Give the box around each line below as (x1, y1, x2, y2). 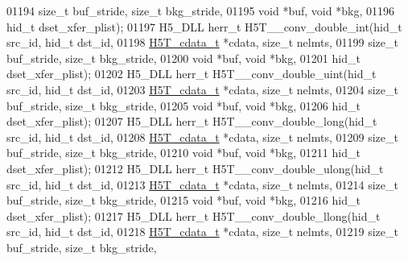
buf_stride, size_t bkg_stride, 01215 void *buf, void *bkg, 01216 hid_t (6, 192, 361, 209)
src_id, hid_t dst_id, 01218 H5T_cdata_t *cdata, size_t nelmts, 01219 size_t (6, 223, 398, 240)
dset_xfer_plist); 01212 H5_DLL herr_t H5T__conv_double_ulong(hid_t (6, 159, 384, 176)
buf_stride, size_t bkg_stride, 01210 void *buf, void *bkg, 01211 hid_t (6, 144, 361, 161)
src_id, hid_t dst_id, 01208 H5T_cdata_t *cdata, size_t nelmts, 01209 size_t (6, 128, 398, 145)
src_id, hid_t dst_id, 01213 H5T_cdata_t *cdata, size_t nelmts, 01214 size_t (6, 176, 398, 193)
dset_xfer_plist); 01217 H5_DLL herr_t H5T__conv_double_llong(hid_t (6, 207, 381, 224)
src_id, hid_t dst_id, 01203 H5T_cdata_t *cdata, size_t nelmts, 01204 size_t (6, 81, 398, 97)
